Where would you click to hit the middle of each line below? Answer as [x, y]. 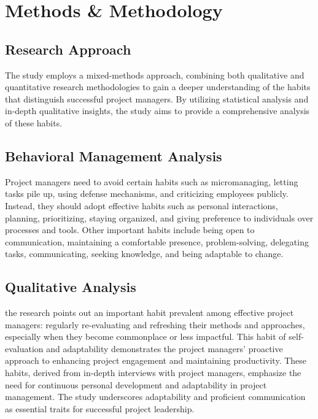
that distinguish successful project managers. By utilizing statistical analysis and [157, 98]
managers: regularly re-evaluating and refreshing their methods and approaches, [155, 324]
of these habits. [34, 122]
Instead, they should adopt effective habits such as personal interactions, [142, 205]
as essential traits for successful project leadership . [100, 408]
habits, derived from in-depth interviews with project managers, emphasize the [153, 373]
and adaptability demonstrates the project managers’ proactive [165, 348]
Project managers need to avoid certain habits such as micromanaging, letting [152, 181]
